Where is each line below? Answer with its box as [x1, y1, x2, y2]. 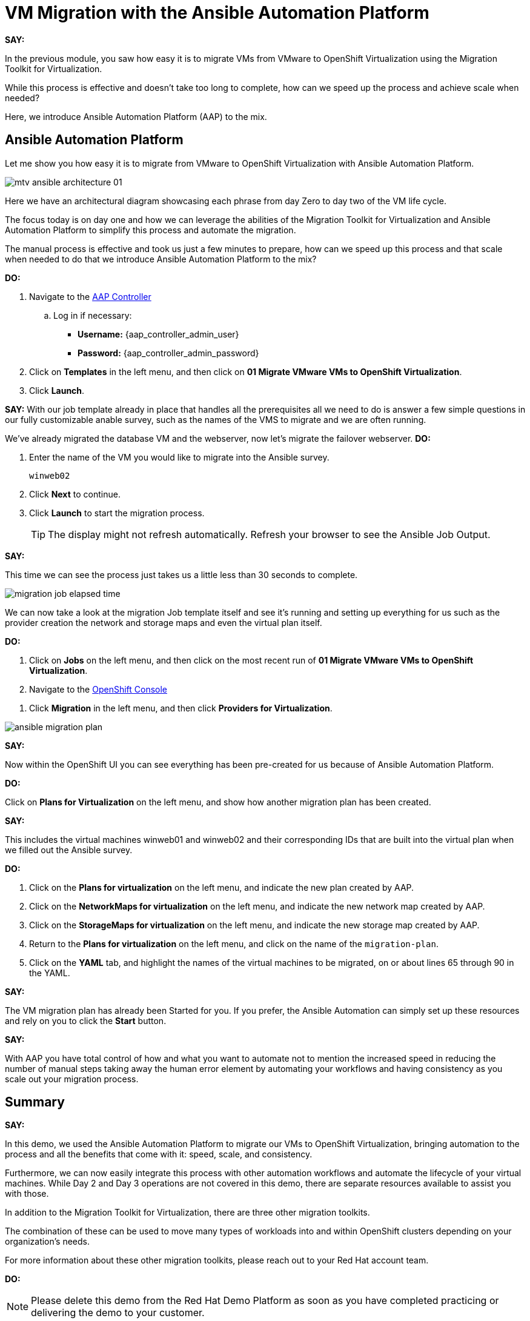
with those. [5, 1188, 49, 1199]
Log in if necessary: [53, 310, 132, 321]
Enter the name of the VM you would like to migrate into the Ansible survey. [29, 451, 330, 462]
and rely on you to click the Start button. [5, 1015, 167, 1026]
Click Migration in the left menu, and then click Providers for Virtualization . [29, 702, 333, 713]
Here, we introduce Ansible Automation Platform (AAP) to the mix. [5, 111, 267, 122]
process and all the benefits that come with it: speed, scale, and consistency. [5, 1149, 313, 1160]
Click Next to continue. [29, 488, 121, 499]
